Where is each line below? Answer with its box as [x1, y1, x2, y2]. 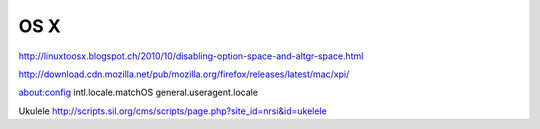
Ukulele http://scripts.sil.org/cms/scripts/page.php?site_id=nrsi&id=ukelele [18, 105, 327, 117]
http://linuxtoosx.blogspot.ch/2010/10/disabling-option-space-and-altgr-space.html [18, 50, 364, 62]
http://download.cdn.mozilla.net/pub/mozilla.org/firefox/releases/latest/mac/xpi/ [18, 68, 350, 80]
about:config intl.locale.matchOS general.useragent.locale [18, 86, 259, 99]
